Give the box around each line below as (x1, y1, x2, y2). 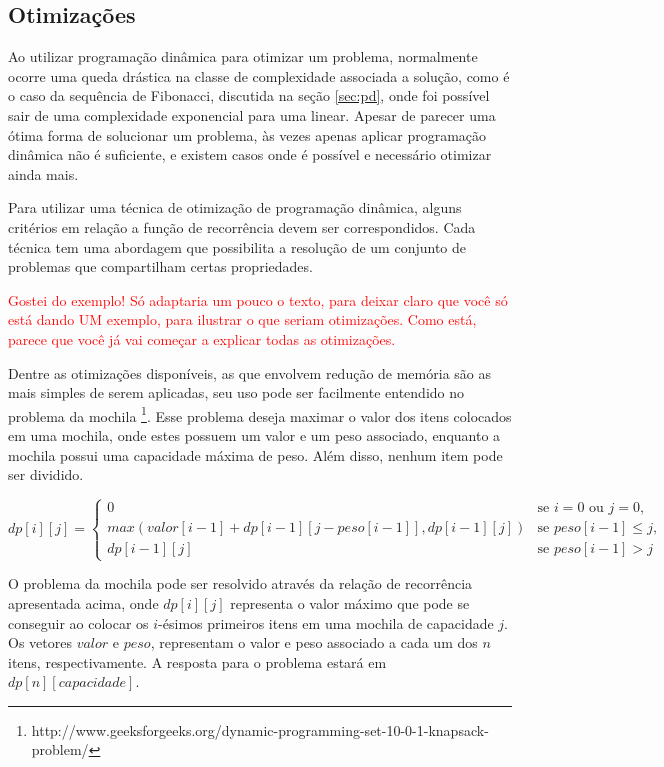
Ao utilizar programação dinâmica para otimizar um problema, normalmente (8, 46, 478, 67)
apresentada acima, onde (8, 592, 159, 613)
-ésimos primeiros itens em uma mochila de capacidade (158, 612, 494, 633)
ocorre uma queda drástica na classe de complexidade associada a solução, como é (8, 65, 510, 86)
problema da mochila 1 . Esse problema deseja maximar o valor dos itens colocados (8, 402, 512, 426)
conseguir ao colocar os (8, 612, 149, 633)
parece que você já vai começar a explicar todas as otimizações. (8, 328, 396, 349)
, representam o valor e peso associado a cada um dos (150, 632, 478, 653)
